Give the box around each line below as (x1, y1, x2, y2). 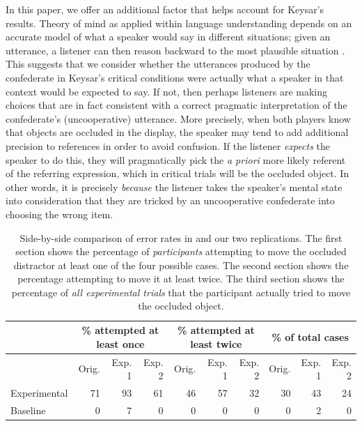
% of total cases (271, 329, 349, 344)
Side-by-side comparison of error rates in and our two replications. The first (19, 230, 343, 245)
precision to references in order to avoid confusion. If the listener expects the (6, 138, 330, 153)
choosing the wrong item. (6, 206, 113, 221)
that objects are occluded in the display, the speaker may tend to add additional (6, 125, 349, 139)
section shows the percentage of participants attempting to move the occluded (15, 244, 347, 259)
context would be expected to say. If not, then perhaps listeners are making (6, 84, 328, 98)
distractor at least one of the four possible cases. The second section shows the (13, 257, 349, 272)
